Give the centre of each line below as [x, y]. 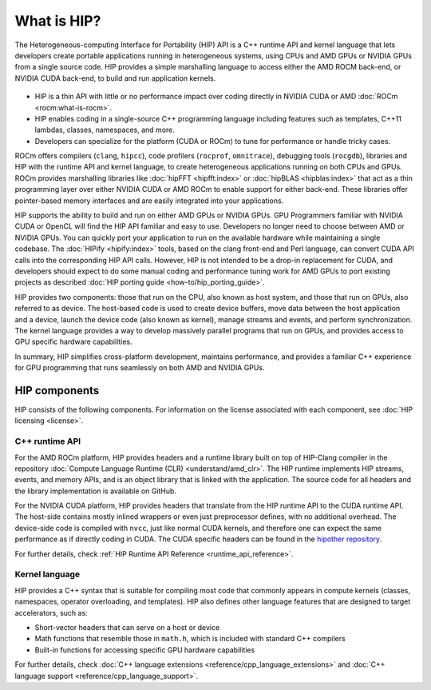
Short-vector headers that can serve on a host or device [127, 627]
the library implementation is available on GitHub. [96, 491]
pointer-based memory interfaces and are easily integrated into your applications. [149, 201]
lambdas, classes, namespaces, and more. [105, 130]
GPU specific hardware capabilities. [73, 342]
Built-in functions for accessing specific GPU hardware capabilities [145, 650]
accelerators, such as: [51, 612]
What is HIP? [58, 21]
